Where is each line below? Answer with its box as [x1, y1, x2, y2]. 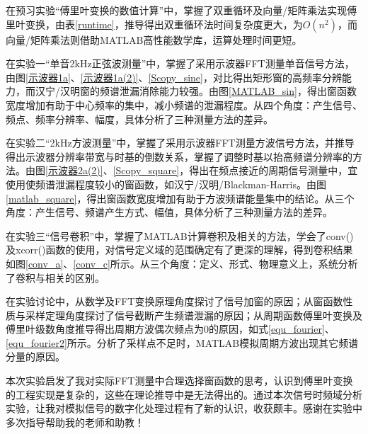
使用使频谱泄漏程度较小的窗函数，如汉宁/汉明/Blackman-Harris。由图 [6, 176, 327, 191]
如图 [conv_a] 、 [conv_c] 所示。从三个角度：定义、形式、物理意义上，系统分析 [6, 256, 358, 270]
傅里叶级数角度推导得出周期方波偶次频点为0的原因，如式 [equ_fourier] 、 [6, 321, 335, 336]
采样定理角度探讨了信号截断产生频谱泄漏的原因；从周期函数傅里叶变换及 [25, 307, 362, 322]
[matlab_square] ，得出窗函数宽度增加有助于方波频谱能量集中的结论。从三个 [6, 190, 355, 205]
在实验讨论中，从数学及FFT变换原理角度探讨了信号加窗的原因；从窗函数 [6, 294, 343, 309]
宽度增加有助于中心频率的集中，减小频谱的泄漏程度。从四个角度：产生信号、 [6, 97, 362, 112]
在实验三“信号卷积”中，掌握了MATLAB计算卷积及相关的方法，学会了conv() [6, 228, 354, 243]
